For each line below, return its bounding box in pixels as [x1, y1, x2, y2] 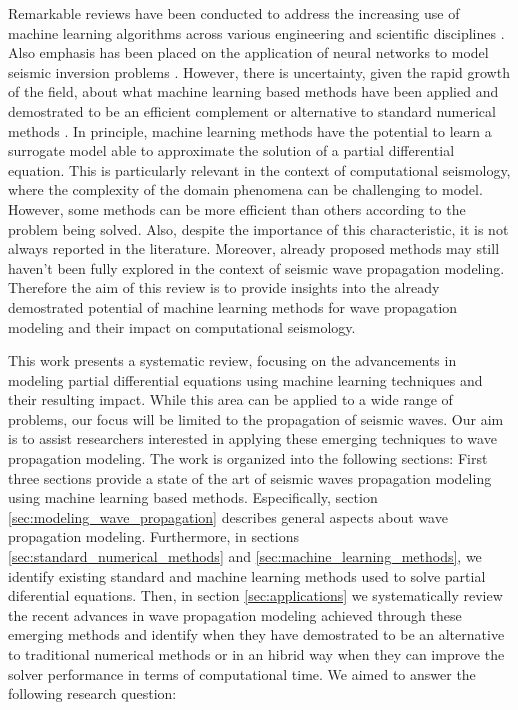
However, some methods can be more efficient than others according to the [8, 198, 466, 219]
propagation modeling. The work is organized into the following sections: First [8, 448, 488, 469]
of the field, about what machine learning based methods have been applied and [8, 81, 499, 102]
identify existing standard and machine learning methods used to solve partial [8, 565, 486, 586]
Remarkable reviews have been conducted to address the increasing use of [8, 3, 460, 23]
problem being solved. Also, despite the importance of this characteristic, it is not [8, 218, 509, 239]
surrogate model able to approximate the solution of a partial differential [8, 140, 455, 161]
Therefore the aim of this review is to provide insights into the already [8, 277, 440, 298]
